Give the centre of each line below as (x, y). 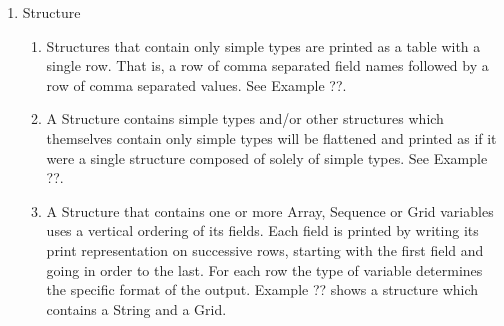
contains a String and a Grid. (136, 308)
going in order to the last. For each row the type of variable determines (264, 269)
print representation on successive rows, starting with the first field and (265, 249)
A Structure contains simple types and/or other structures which (245, 118)
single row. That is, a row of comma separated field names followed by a (267, 65)
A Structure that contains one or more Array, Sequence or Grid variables (270, 210)
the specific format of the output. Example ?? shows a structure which (262, 289)
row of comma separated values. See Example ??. (196, 84)
